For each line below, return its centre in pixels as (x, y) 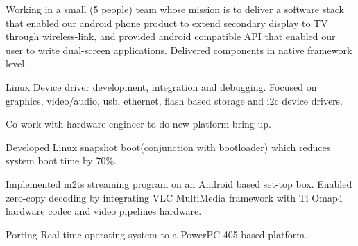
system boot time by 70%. (61, 160)
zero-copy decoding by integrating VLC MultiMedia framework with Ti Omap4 (174, 197)
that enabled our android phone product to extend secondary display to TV (167, 23)
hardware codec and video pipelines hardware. (104, 211)
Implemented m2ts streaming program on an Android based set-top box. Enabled (179, 183)
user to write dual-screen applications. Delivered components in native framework (179, 50)
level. (17, 63)
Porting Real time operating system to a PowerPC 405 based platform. (156, 234)
